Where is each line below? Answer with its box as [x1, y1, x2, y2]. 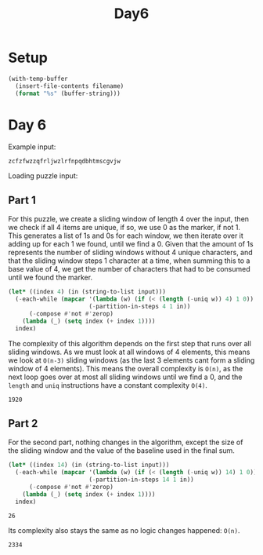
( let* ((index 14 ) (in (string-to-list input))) [8, 461, 170, 469]
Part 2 [8, 417, 38, 430]
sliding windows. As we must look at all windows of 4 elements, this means [8, 347, 250, 356]
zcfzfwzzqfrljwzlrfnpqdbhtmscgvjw [8, 157, 121, 165]
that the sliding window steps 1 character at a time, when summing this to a [8, 256, 250, 265]
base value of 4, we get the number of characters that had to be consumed [8, 265, 250, 274]
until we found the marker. [8, 272, 92, 283]
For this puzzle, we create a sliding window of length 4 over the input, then [8, 214, 249, 224]
